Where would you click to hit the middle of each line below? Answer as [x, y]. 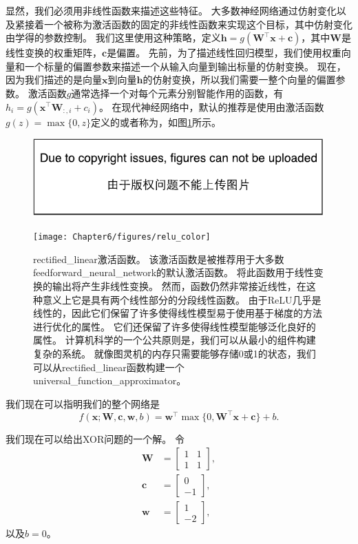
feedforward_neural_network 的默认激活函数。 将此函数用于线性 [173, 272]
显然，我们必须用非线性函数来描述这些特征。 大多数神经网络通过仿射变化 [171, 10]
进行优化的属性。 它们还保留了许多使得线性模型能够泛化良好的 [175, 326]
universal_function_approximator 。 [110, 380]
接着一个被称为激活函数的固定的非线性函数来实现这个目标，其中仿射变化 [188, 24]
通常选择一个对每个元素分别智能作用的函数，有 [177, 93]
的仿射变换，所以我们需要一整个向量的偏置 [239, 80]
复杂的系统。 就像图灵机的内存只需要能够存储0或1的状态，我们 [175, 353]
